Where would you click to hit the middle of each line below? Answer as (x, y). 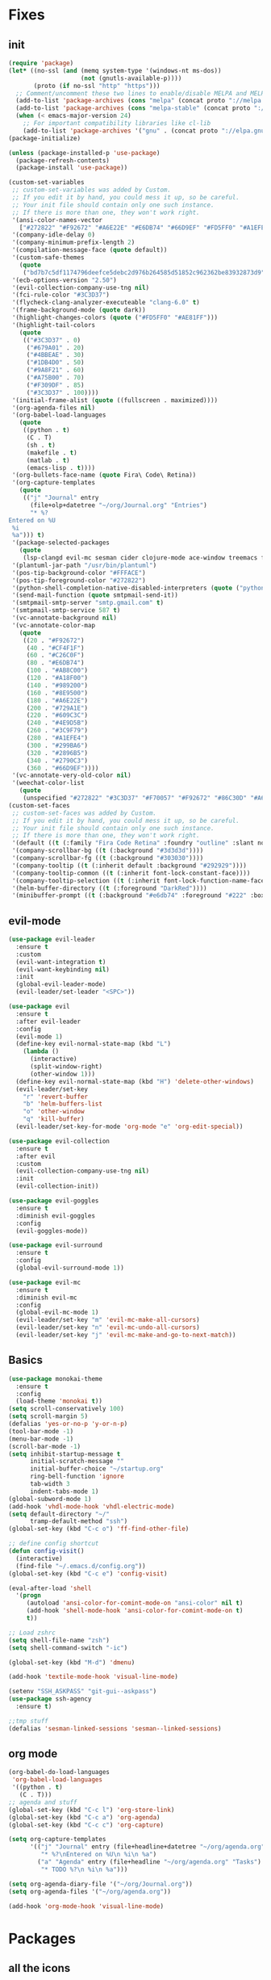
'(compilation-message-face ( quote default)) (90, 250)
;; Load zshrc (32, 1633)
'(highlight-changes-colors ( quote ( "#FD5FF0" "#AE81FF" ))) (115, 317)
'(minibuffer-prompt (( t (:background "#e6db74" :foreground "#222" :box (138, 896)
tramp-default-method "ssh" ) (79, 1521)
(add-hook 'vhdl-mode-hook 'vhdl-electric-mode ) (92, 1506)
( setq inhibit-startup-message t (65, 1454)
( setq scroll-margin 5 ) (48, 1416)
